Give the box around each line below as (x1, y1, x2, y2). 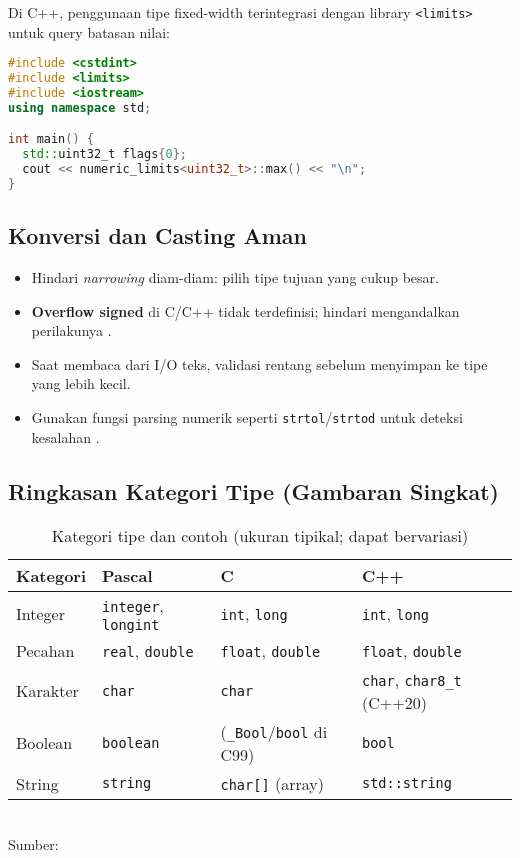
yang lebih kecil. (31, 373, 131, 394)
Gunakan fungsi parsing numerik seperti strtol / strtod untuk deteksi (31, 407, 463, 428)
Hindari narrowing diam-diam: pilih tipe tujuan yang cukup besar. (31, 267, 439, 288)
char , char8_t (361, 667, 462, 691)
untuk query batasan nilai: (8, 21, 170, 42)
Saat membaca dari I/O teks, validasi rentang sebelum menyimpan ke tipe (31, 353, 488, 374)
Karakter (16, 679, 79, 703)
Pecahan (16, 638, 75, 662)
